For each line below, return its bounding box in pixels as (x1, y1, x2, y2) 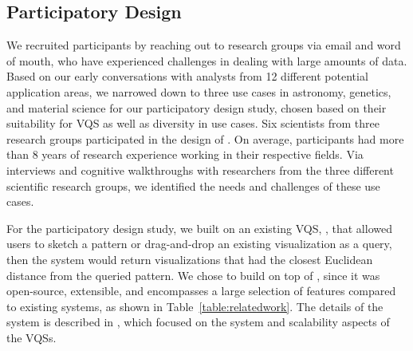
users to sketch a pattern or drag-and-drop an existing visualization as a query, (6, 235, 392, 252)
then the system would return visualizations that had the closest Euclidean (6, 250, 373, 267)
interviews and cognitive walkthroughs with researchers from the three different (6, 161, 394, 178)
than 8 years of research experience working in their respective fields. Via (6, 146, 364, 163)
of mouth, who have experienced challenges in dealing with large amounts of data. (6, 52, 407, 69)
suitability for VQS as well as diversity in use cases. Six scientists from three (6, 115, 380, 132)
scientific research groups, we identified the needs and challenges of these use (6, 177, 380, 194)
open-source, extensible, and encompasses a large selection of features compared (6, 282, 396, 299)
